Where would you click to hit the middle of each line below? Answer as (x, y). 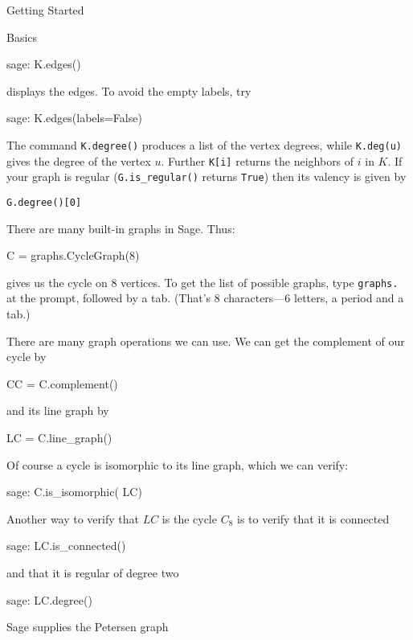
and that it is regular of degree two (93, 572)
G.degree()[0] (44, 202)
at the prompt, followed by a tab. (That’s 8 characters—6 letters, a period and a (205, 298)
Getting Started (45, 10)
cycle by (27, 357)
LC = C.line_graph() (59, 437)
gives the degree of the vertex (79, 160)
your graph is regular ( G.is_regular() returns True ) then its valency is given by (206, 176)
